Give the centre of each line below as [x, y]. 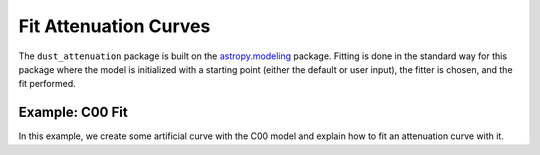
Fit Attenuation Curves [114, 26]
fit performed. [47, 84]
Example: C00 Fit [73, 112]
